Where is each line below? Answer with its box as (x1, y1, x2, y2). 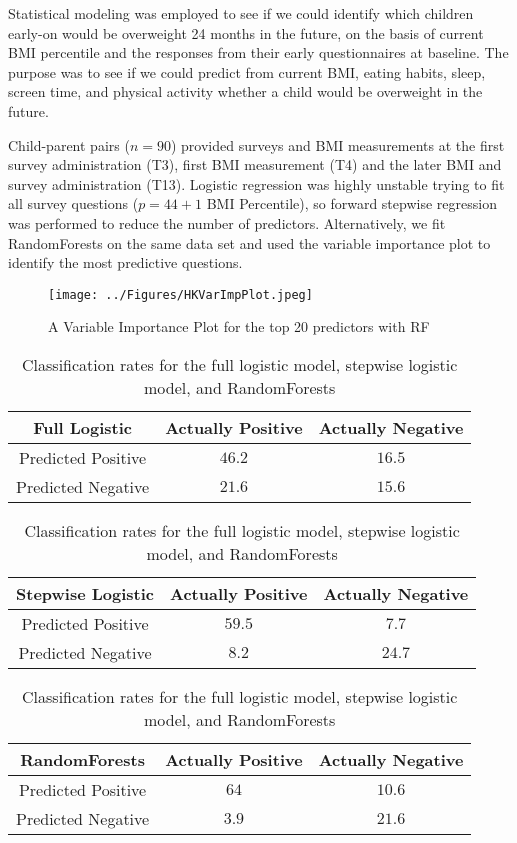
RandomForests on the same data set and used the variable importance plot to (8, 232, 491, 253)
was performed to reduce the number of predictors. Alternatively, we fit (8, 212, 446, 233)
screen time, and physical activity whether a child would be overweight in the (8, 81, 483, 102)
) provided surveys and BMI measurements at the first (170, 134, 505, 155)
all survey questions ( (8, 193, 139, 214)
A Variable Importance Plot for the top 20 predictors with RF (48, 316, 430, 337)
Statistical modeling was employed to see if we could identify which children (8, 3, 474, 23)
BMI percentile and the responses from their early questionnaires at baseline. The (8, 42, 509, 63)
